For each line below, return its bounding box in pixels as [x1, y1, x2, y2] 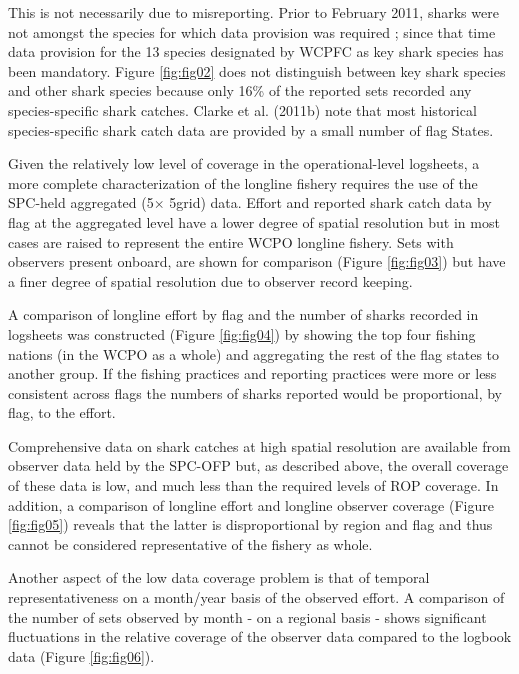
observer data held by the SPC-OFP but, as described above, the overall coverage [8, 455, 509, 476]
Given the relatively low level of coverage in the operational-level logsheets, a [8, 153, 480, 174]
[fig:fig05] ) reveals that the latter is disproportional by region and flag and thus [8, 514, 493, 535]
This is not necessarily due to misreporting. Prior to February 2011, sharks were [8, 2, 499, 22]
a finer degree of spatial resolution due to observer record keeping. [8, 270, 413, 291]
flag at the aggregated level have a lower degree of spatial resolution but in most [8, 211, 500, 232]
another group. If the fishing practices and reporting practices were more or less [8, 363, 497, 384]
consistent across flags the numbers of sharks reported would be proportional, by [8, 382, 503, 403]
